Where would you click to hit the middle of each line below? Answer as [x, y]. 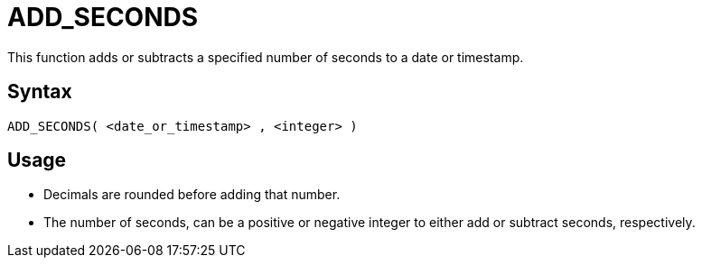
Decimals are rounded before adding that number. [192, 195]
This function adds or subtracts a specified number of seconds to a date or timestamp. [266, 57]
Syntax [40, 92]
